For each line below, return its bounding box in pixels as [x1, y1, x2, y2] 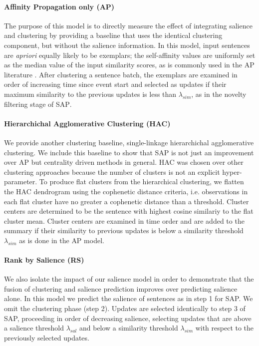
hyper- [222, 166, 242, 177]
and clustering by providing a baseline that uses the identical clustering [4, 30, 223, 40]
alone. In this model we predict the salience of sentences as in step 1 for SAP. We [4, 293, 253, 304]
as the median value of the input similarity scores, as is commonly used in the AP [4, 59, 255, 70]
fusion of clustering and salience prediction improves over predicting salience [4, 283, 238, 294]
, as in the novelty [191, 88, 247, 99]
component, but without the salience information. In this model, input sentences [4, 39, 250, 50]
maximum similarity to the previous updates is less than [4, 88, 177, 99]
